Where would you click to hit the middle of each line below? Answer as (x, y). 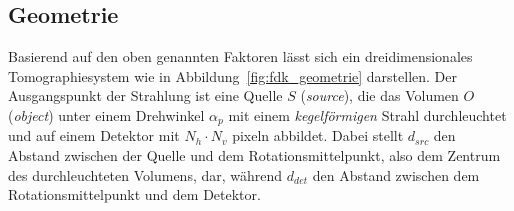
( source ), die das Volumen (379, 95)
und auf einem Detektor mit (94, 135)
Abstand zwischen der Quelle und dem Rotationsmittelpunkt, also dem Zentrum (254, 155)
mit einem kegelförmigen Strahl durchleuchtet (367, 114)
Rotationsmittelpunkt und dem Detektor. (134, 194)
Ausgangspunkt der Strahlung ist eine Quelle (145, 95)
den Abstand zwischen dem (396, 174)
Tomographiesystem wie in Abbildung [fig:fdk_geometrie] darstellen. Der (233, 75)
